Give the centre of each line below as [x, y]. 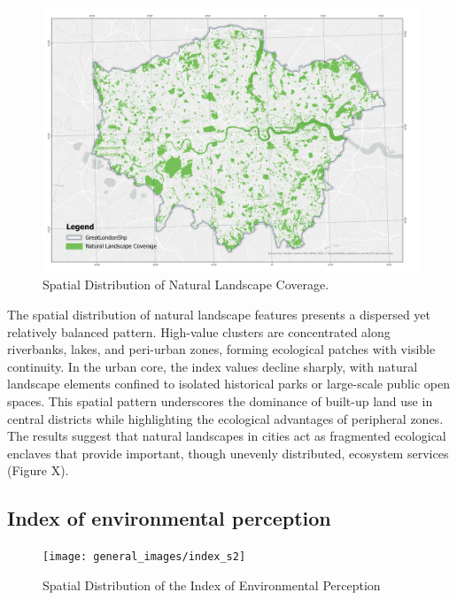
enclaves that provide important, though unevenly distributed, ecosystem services [228, 453]
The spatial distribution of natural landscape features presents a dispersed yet [219, 314]
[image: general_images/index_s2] [144, 557]
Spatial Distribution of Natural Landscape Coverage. [186, 285]
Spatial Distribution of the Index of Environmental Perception [212, 585]
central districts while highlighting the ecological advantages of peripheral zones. [225, 418]
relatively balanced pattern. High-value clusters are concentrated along [199, 331]
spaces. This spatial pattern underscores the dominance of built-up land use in [220, 400]
